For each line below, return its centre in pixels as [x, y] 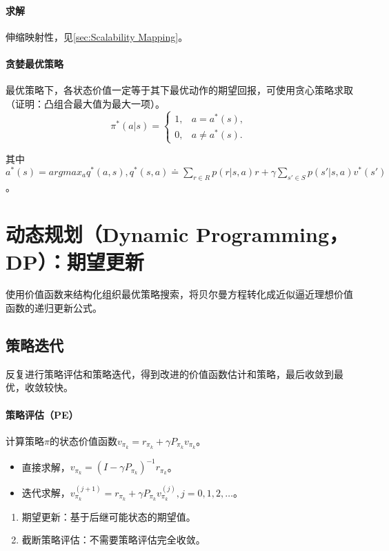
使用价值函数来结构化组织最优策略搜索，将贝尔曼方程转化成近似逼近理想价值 [179, 294]
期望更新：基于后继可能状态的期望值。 [109, 516]
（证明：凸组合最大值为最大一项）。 [85, 103]
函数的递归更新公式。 [54, 308]
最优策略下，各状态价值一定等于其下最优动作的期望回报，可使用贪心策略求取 [179, 90]
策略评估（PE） [42, 414]
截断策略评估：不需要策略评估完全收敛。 [113, 540]
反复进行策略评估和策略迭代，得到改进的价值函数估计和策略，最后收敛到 [170, 373]
